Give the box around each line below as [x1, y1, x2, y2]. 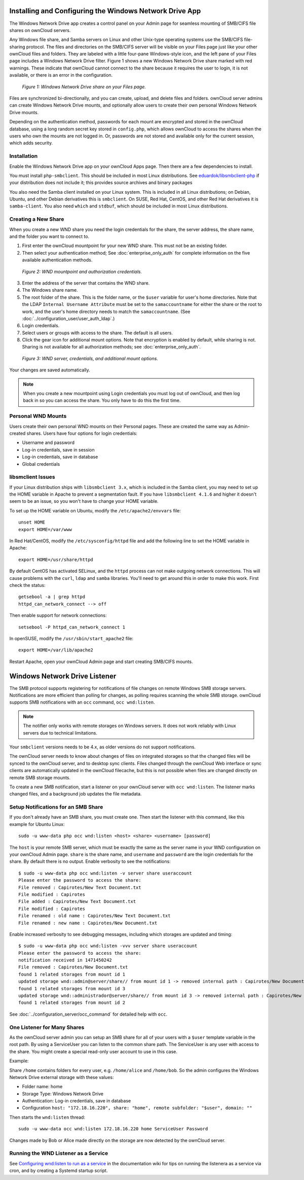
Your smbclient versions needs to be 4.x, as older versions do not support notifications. [9, 744, 196, 750]
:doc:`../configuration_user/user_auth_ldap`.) [22, 315, 115, 322]
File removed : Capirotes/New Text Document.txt [18, 884, 141, 890]
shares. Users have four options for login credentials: [26, 430, 138, 436]
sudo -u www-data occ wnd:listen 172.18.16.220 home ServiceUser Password [18, 1126, 208, 1132]
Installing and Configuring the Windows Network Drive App [9, 7, 201, 15]
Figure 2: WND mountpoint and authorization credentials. [22, 268, 142, 274]
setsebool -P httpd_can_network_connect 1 [18, 624, 126, 630]
